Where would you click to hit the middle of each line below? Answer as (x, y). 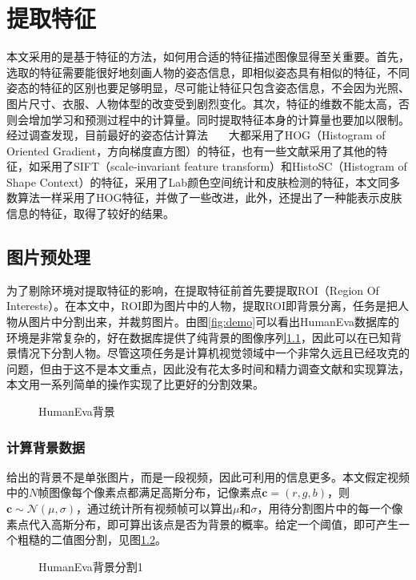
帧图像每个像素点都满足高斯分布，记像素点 (150, 492)
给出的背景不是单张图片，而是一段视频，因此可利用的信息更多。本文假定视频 (208, 476)
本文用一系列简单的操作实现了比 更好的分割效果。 (135, 384)
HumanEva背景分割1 (91, 566)
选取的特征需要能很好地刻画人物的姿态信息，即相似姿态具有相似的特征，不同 (208, 72)
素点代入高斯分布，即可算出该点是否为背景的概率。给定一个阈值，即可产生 (202, 524)
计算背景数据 (46, 447)
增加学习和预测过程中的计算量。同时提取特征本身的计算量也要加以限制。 (219, 119)
